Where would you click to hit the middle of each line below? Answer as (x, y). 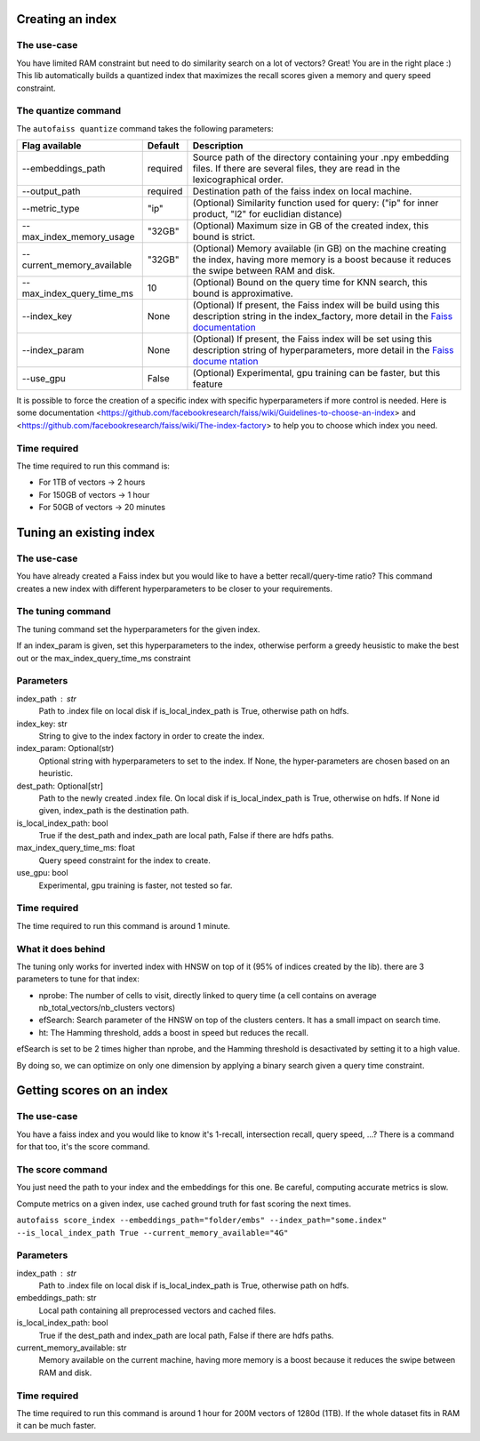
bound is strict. (224, 237)
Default (163, 146)
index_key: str (42, 724)
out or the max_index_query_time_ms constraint (104, 658)
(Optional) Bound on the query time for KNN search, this (310, 283)
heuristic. (56, 773)
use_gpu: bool (42, 873)
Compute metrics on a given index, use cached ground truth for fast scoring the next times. (184, 1204)
